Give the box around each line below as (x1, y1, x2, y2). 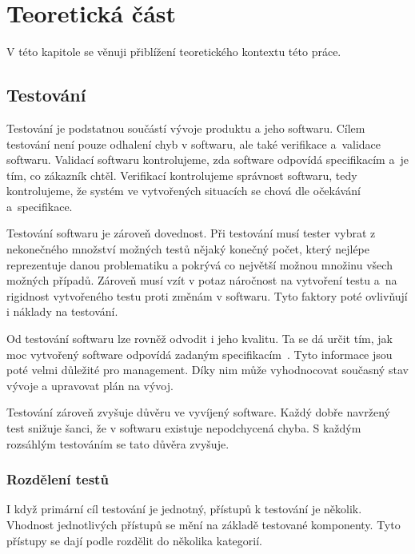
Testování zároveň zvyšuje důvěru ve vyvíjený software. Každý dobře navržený (6, 404, 390, 420)
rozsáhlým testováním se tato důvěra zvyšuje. (6, 435, 229, 452)
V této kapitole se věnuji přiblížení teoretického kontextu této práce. (6, 43, 341, 60)
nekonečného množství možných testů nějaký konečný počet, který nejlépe (6, 241, 370, 257)
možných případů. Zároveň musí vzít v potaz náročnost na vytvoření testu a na (6, 272, 397, 289)
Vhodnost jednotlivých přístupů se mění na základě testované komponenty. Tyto (6, 516, 401, 533)
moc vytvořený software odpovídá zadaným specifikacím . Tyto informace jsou (6, 345, 393, 362)
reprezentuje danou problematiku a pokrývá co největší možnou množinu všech (6, 256, 393, 273)
